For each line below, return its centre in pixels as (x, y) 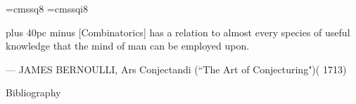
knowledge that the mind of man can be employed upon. (128, 46)
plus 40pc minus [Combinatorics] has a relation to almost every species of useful (178, 32)
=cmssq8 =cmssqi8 (47, 8)
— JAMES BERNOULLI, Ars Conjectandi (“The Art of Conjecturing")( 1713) (176, 69)
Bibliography (33, 92)
